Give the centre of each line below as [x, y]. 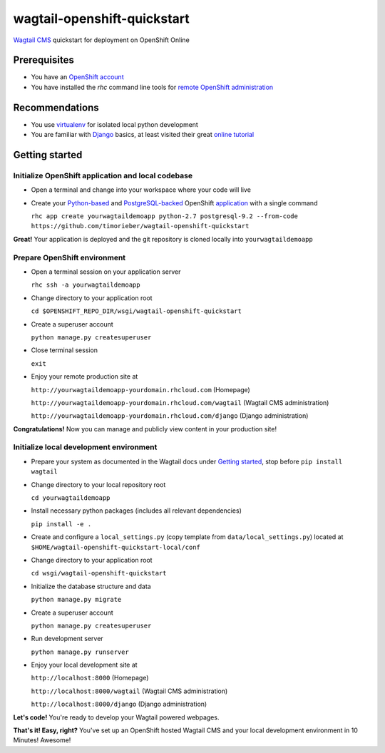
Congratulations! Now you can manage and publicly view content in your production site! [145, 429]
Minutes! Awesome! [42, 740]
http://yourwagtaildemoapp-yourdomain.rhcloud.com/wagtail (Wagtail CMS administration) [180, 402]
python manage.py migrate [76, 600]
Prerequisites [43, 60]
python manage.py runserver [80, 652]
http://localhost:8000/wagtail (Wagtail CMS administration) [129, 691]
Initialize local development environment [85, 447]
